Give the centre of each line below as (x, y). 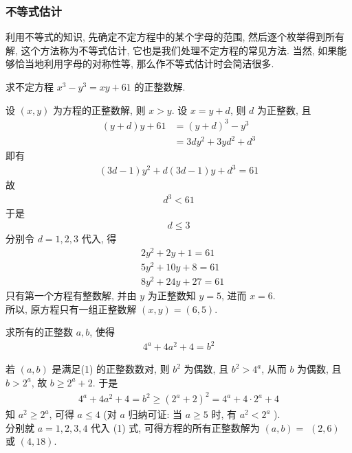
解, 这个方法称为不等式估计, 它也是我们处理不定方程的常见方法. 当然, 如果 (172, 50)
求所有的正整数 (39, 332)
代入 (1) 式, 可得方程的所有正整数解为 (175, 427)
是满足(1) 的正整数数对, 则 (111, 369)
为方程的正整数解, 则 (99, 109)
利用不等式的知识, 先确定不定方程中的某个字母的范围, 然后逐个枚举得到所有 (175, 37)
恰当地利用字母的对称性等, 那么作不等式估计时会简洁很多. (144, 63)
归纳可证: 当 (155, 414)
